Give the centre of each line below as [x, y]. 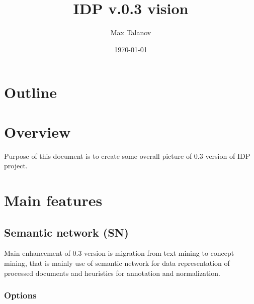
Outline [31, 92]
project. [16, 166]
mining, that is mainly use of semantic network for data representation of [117, 263]
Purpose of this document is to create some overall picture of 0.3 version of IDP [127, 156]
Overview [37, 131]
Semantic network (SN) [66, 232]
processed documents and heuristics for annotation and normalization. [112, 273]
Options [20, 295]
